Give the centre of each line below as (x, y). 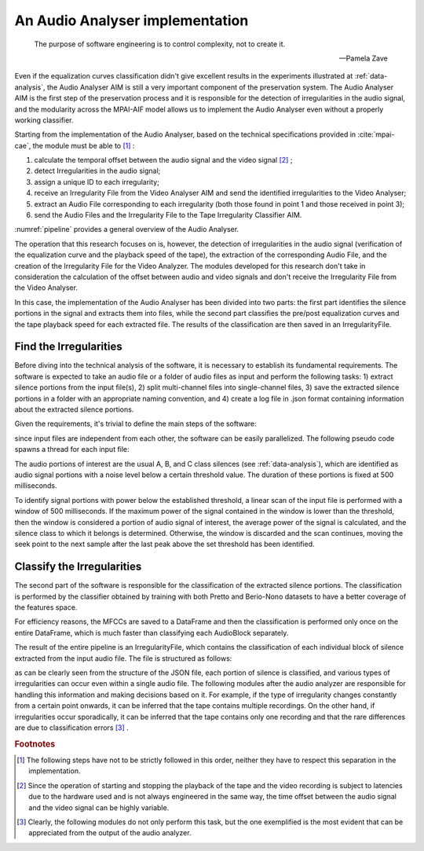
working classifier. (44, 120)
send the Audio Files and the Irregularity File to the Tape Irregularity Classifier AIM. (168, 215)
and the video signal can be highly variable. (99, 807)
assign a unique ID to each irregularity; (97, 182)
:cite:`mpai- (376, 134)
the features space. (46, 607)
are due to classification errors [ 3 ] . (71, 728)
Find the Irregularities (68, 347)
